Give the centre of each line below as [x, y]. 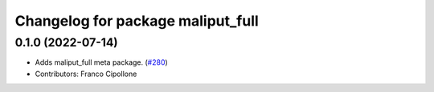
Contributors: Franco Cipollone [86, 74]
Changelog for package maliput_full [137, 21]
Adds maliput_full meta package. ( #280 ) [101, 62]
